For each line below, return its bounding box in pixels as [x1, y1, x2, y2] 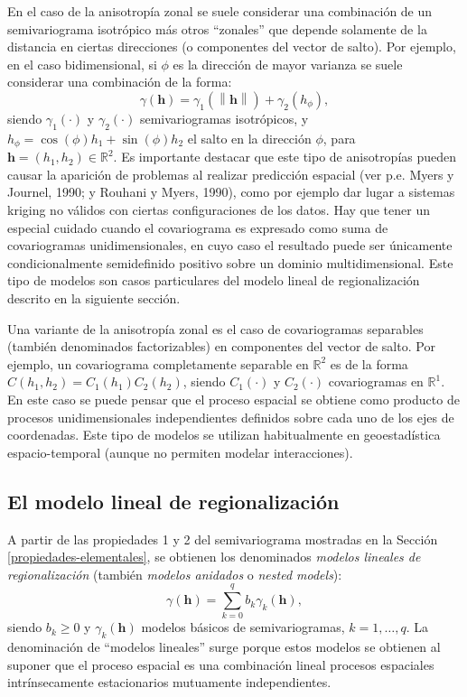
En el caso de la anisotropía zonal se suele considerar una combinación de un [7, 2, 433, 20]
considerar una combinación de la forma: [7, 72, 232, 91]
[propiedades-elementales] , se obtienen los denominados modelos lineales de [7, 547, 421, 566]
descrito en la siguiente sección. [7, 288, 181, 307]
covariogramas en [328, 372, 424, 391]
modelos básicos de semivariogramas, [141, 618, 345, 637]
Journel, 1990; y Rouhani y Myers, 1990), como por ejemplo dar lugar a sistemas [7, 182, 455, 201]
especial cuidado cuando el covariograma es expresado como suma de [7, 218, 388, 237]
